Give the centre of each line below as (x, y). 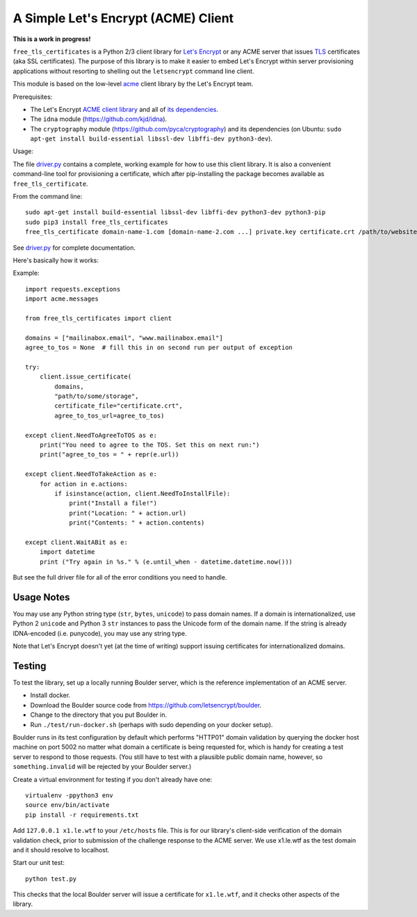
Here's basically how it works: (56, 260)
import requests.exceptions (73, 289)
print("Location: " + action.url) (128, 513)
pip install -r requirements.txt (82, 815)
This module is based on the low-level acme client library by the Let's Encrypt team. (133, 84)
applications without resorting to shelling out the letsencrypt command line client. (133, 71)
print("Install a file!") (113, 503)
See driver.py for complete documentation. (74, 248)
